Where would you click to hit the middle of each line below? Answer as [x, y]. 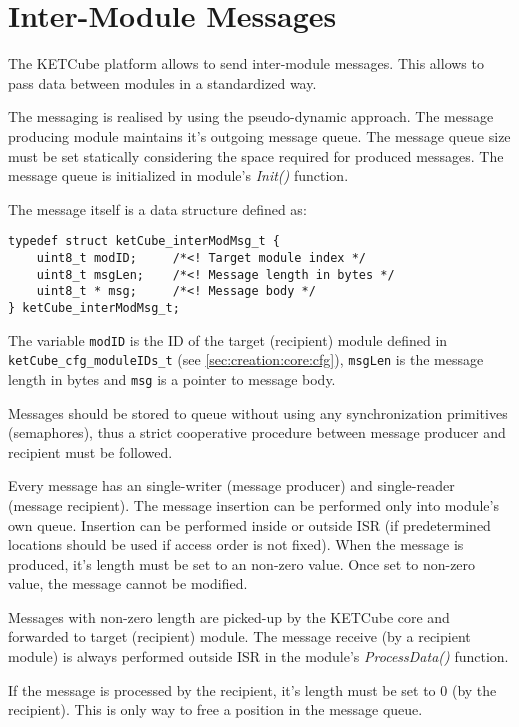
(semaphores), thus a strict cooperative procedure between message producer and [257, 432]
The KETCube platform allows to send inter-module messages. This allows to [246, 63]
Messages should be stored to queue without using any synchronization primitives [258, 412]
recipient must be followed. [90, 451]
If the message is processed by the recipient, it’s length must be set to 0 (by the [252, 689]
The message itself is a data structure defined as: [157, 208]
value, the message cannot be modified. [128, 583]
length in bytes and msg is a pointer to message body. [172, 378]
